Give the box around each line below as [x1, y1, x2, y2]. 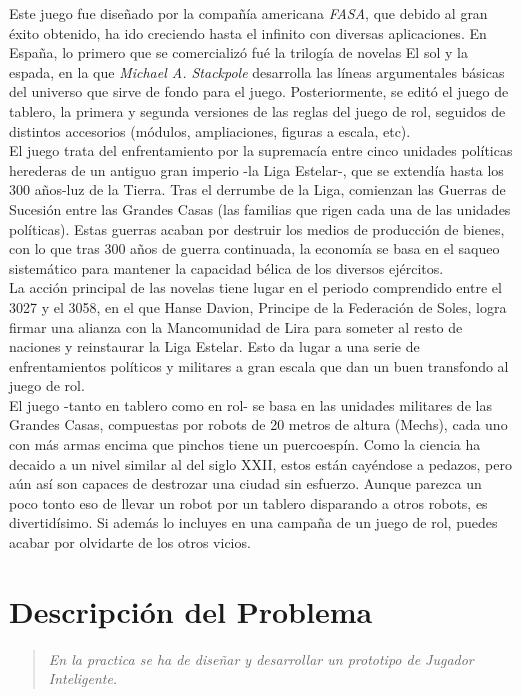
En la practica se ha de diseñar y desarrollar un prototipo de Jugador [48, 648, 474, 669]
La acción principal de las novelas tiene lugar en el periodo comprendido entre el [9, 277, 502, 298]
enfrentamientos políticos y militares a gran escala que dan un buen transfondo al [9, 355, 509, 376]
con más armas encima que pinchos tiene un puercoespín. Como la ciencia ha [9, 434, 481, 455]
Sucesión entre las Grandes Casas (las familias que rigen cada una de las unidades [9, 198, 511, 219]
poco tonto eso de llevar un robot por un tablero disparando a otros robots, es [9, 492, 488, 513]
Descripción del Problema [9, 590, 373, 631]
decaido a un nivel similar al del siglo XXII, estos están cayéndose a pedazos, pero [9, 453, 513, 474]
